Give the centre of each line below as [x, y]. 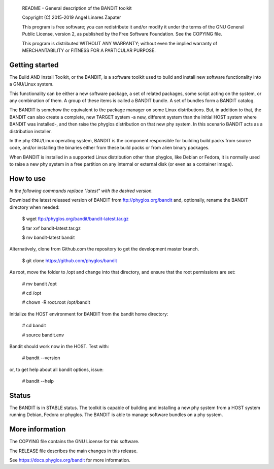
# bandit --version [41, 358]
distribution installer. [31, 131]
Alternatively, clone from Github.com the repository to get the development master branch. [104, 249]
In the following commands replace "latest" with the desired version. [81, 191]
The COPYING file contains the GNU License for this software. [74, 442]
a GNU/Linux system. [31, 84]
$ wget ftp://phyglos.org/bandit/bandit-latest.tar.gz [75, 219]
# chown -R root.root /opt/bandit [56, 302]
